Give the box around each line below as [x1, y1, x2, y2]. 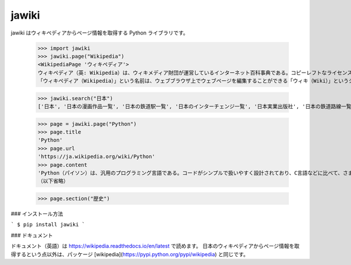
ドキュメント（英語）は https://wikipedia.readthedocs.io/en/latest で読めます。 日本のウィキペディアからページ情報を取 [11, 243, 300, 250]
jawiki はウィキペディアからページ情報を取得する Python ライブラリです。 [11, 29, 188, 36]
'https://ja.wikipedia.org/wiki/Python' [37, 153, 155, 160]
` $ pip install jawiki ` [11, 221, 85, 228]
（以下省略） [37, 178, 69, 184]
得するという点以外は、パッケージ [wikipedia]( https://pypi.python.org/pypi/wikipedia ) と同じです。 [11, 250, 249, 257]
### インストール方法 [11, 210, 64, 217]
